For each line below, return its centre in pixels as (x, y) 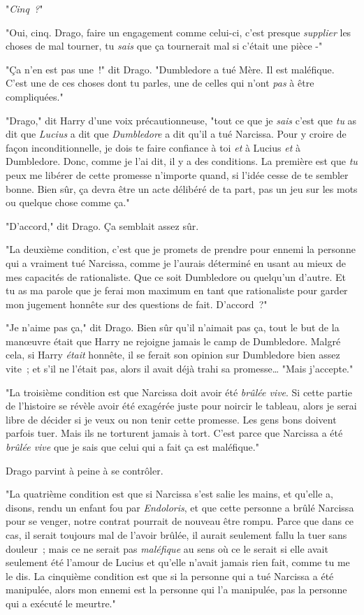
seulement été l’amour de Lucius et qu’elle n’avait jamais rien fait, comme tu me (178, 562)
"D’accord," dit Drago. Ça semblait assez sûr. (102, 225)
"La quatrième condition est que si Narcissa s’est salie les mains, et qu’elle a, (169, 494)
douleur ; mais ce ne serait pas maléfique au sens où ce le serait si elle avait (167, 548)
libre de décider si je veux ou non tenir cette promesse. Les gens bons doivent (171, 419)
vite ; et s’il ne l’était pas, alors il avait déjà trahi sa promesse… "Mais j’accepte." (180, 369)
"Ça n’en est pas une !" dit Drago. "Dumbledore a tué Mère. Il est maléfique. (170, 69)
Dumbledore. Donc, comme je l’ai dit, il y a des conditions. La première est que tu (182, 161)
